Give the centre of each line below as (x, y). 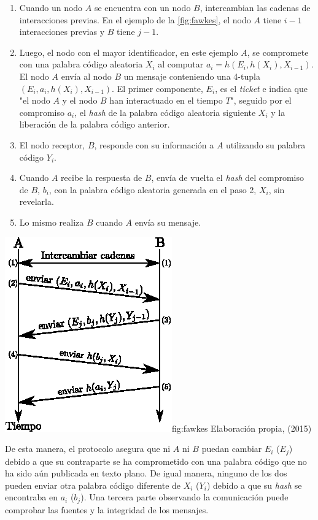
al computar (181, 64)
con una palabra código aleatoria (81, 64)
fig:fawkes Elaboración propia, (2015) (242, 428)
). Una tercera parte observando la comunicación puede (184, 497)
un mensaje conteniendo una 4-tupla (192, 76)
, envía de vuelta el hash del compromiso (228, 178)
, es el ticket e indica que (261, 88)
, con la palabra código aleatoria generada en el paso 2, (153, 189)
